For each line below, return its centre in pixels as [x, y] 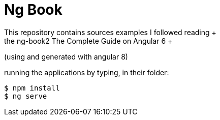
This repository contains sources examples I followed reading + [110, 32]
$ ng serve [26, 96]
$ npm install [32, 88]
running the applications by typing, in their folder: [87, 72]
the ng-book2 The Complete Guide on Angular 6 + [88, 41]
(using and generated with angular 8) [66, 56]
